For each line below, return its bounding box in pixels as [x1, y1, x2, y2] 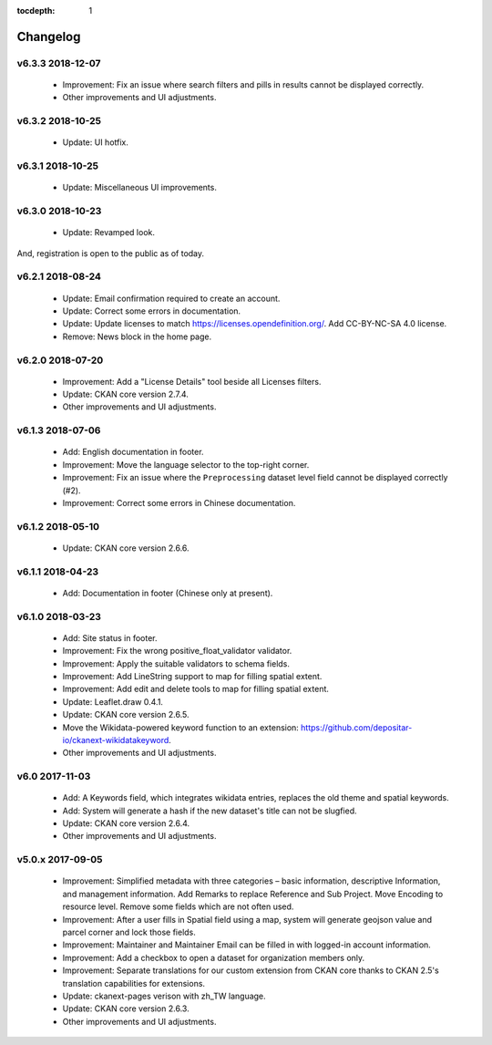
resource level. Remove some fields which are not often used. [62, 901, 294, 912]
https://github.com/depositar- [301, 721, 413, 733]
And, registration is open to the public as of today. [16, 247, 205, 259]
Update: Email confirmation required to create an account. [62, 293, 281, 304]
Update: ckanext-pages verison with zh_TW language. [62, 990, 266, 1001]
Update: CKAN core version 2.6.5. [62, 709, 190, 720]
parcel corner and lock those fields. [62, 926, 196, 937]
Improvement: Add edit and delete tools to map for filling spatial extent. [62, 684, 330, 695]
